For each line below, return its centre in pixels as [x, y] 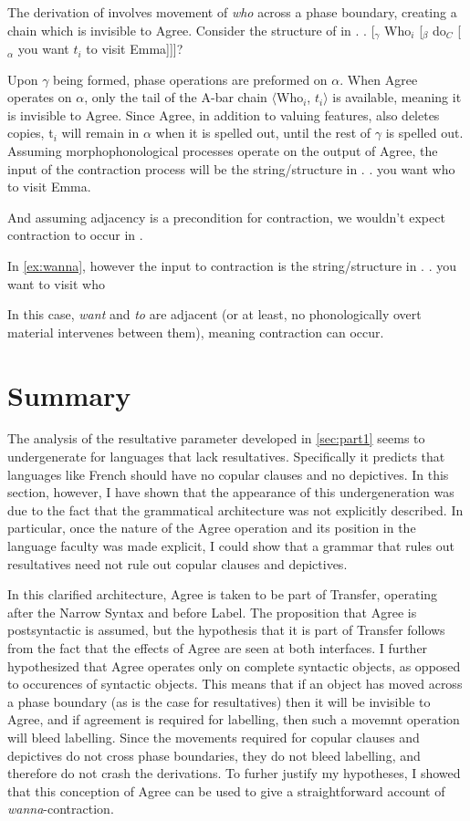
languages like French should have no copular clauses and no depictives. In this [228, 474]
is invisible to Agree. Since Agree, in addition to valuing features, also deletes [224, 114]
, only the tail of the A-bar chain [176, 97]
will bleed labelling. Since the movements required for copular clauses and [214, 737]
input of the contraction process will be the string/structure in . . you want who [231, 168]
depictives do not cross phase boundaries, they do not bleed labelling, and [214, 755]
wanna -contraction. [61, 809]
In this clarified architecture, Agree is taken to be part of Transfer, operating [223, 594]
